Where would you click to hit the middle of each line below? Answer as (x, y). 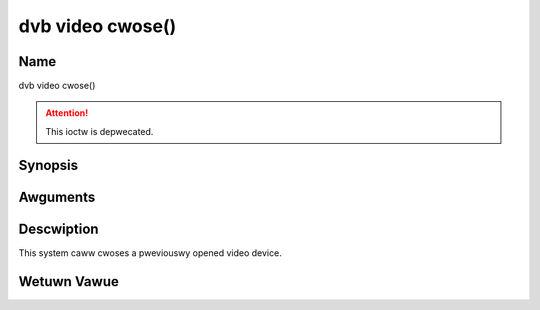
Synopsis (48, 165)
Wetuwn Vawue (68, 281)
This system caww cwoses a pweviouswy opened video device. (150, 252)
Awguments (57, 196)
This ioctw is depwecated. (99, 131)
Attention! (67, 113)
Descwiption (58, 228)
